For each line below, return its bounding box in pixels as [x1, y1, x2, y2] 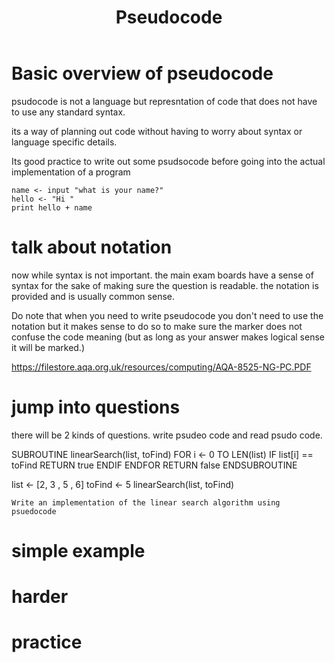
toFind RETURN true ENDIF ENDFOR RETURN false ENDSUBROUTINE [11, 459, 298, 471]
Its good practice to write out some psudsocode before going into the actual [11, 155, 326, 167]
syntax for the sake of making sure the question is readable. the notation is [11, 279, 319, 291]
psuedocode [11, 506, 57, 516]
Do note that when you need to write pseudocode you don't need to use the [11, 309, 324, 321]
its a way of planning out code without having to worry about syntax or [11, 125, 303, 137]
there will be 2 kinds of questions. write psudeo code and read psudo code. [11, 429, 323, 441]
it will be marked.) [11, 341, 86, 353]
